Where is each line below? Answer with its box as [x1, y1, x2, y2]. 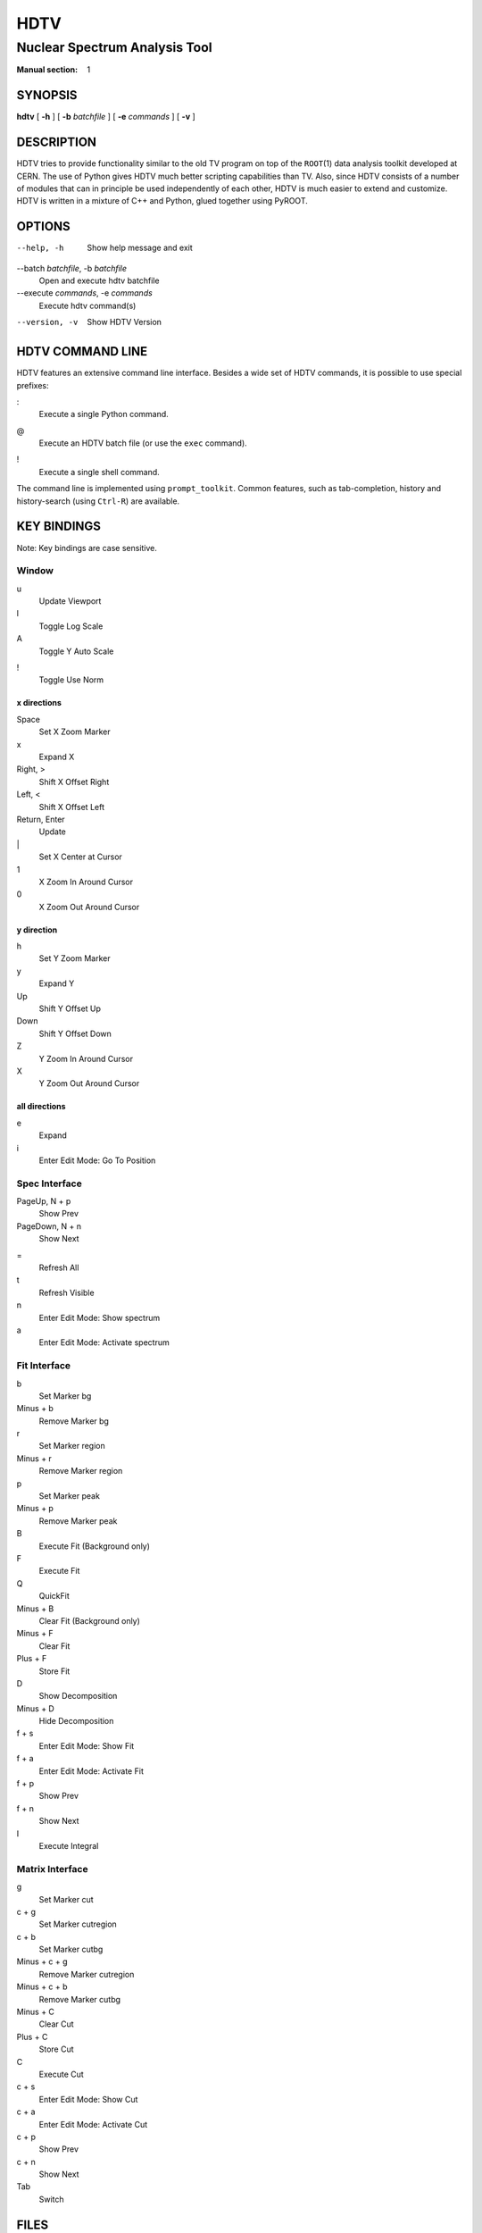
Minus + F [16, 1628, 54, 1639]
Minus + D [16, 1702, 55, 1714]
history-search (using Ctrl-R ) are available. [16, 496, 180, 506]
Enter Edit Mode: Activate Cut [38, 2119, 148, 2129]
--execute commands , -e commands [16, 288, 154, 298]
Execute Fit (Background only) [38, 1541, 151, 1551]
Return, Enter [16, 814, 66, 824]
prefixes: [16, 380, 49, 390]
